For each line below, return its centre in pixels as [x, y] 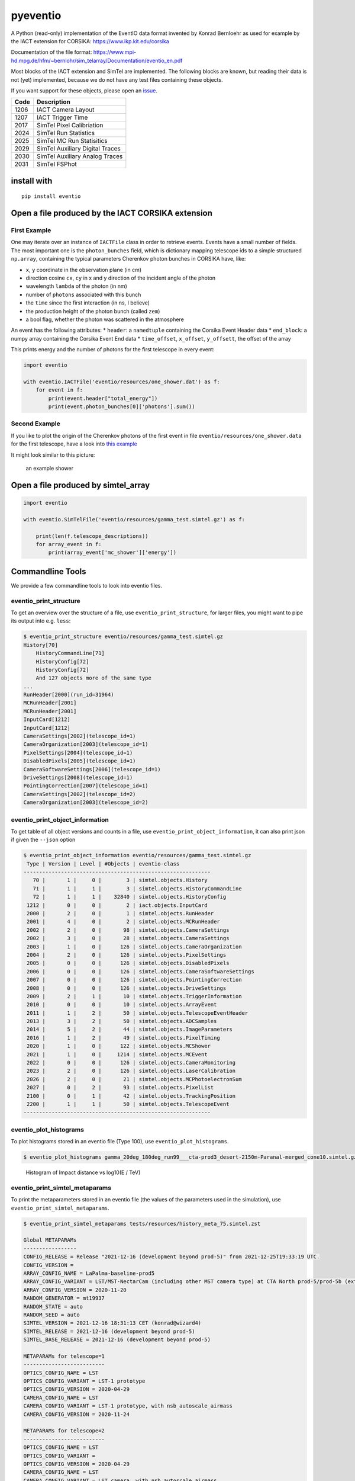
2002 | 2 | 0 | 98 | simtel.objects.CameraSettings [128, 930]
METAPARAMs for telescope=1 [64, 1356]
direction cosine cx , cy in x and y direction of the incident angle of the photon [121, 278]
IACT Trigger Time [62, 117]
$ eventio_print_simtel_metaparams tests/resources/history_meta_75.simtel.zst [142, 1224]
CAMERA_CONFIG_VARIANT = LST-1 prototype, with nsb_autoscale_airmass [128, 1406]
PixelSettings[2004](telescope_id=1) [78, 753]
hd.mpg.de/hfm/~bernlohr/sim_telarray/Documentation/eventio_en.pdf [97, 60]
